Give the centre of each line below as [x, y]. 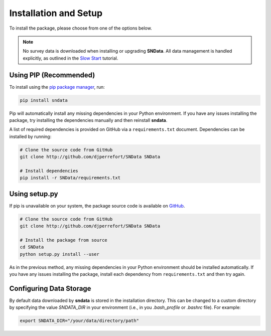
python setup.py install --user [60, 254]
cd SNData [32, 247]
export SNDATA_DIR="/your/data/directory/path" [79, 321]
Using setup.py [34, 194]
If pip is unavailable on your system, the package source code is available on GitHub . [97, 206]
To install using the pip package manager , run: [57, 87]
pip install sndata [44, 100]
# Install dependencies [49, 171]
